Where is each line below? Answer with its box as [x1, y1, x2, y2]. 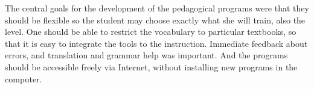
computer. [5, 72, 42, 85]
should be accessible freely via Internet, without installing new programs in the [5, 60, 298, 73]
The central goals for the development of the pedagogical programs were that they [5, 2, 309, 14]
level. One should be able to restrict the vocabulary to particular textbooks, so [5, 25, 296, 38]
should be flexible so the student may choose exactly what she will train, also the [5, 13, 306, 26]
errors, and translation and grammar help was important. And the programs [5, 49, 288, 61]
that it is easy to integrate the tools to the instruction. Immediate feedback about [5, 37, 308, 49]
